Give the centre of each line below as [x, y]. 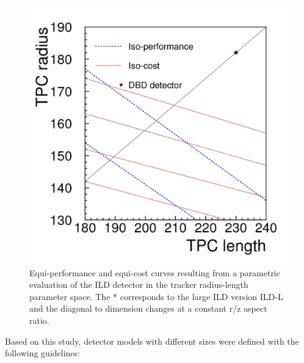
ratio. [39, 320]
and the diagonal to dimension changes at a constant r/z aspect [148, 308]
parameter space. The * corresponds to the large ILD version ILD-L [156, 296]
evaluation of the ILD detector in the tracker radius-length [139, 284]
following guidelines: [42, 353]
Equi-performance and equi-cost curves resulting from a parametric [155, 272]
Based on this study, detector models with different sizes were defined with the [152, 341]
